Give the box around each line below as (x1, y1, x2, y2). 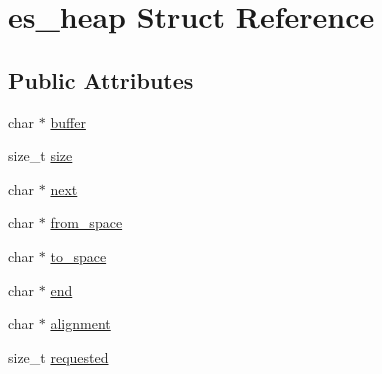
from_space (50, 212, 123, 233)
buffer (50, 111, 86, 132)
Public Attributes (8, 64, 194, 95)
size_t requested (8, 346, 109, 367)
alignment (50, 313, 111, 334)
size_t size (8, 145, 73, 166)
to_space (50, 245, 107, 266)
